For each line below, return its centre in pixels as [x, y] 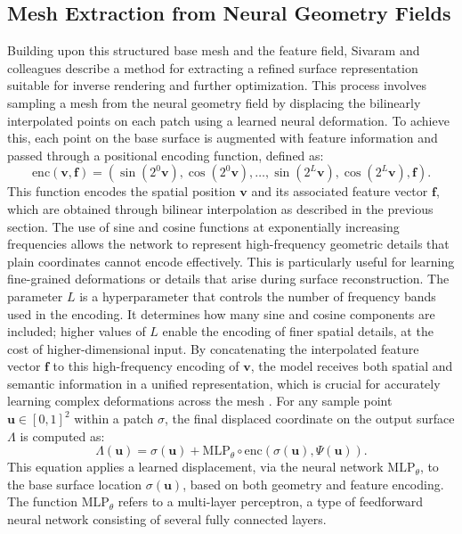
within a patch [114, 419]
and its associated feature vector [340, 191]
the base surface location [75, 484]
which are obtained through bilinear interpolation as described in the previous [220, 208]
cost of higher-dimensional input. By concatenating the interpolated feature [213, 348]
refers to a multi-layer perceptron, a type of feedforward [270, 501]
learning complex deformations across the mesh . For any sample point [200, 401]
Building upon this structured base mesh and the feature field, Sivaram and [214, 50]
